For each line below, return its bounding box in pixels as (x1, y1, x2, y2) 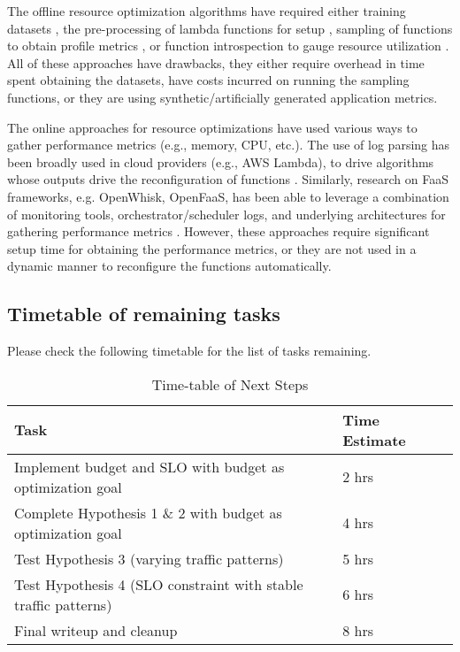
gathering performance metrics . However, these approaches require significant (7, 222, 430, 241)
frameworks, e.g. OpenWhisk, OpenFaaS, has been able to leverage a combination (7, 187, 449, 205)
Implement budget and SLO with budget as (14, 456, 285, 477)
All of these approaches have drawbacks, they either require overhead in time (7, 53, 425, 72)
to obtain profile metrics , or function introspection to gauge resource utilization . (7, 36, 449, 55)
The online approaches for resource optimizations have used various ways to (7, 118, 418, 136)
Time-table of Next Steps (151, 373, 309, 395)
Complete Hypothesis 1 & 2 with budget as (14, 502, 282, 523)
